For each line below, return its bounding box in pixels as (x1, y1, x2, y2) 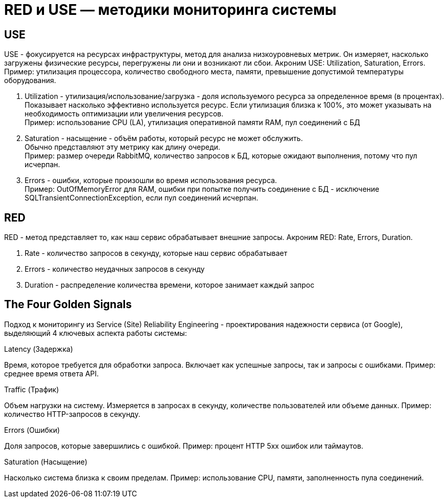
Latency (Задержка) (4, 344, 73, 353)
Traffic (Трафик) (4, 385, 59, 394)
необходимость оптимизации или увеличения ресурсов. (25, 109, 224, 118)
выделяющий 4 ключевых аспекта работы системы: (4, 328, 187, 337)
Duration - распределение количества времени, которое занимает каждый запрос (25, 280, 314, 290)
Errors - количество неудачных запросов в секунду (25, 265, 205, 274)
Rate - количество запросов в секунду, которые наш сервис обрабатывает (25, 249, 288, 258)
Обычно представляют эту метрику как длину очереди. (25, 143, 221, 152)
